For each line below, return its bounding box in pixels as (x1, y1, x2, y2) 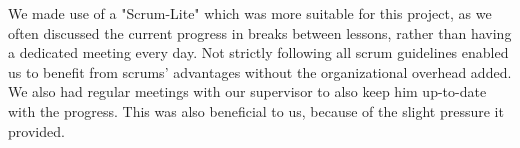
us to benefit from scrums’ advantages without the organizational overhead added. (8, 61, 512, 82)
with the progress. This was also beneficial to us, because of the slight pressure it (8, 100, 504, 121)
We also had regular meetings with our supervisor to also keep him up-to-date (8, 81, 487, 102)
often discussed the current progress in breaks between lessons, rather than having (8, 22, 512, 43)
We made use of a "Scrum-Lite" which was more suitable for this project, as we (8, 3, 492, 23)
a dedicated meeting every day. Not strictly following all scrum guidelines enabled (8, 42, 509, 63)
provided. (8, 120, 65, 141)
